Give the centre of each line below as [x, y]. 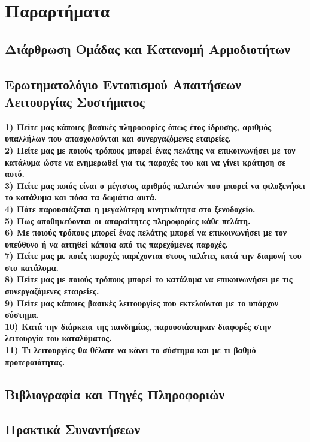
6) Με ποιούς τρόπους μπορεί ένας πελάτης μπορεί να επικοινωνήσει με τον [146, 232]
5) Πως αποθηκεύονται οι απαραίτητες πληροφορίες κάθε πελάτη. [128, 220]
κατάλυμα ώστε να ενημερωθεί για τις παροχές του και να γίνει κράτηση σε [145, 162]
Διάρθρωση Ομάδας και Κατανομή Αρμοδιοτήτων [148, 48]
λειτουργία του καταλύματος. [58, 338]
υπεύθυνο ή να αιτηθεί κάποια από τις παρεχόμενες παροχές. [117, 244]
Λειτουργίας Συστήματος [75, 101]
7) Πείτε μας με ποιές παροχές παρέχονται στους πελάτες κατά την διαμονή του [153, 256]
